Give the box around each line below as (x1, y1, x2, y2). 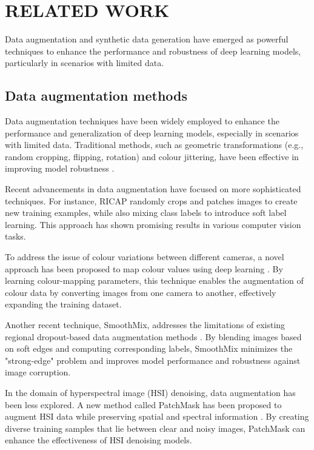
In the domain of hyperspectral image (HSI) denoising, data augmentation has (5, 386, 296, 398)
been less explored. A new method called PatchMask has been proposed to (5, 398, 282, 411)
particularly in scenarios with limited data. (5, 56, 164, 69)
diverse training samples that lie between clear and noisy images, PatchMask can (5, 421, 306, 434)
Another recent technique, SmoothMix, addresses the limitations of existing (5, 318, 286, 331)
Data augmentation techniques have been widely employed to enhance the (5, 115, 279, 127)
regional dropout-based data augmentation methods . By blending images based (5, 330, 302, 343)
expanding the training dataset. (5, 298, 122, 311)
